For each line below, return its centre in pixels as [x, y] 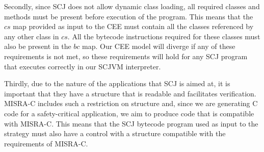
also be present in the [38, 46]
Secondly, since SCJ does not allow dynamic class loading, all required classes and [132, 6]
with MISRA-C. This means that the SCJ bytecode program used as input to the [131, 123]
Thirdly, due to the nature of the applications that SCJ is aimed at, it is [117, 83]
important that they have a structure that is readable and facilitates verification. [130, 93]
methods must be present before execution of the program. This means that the [129, 16]
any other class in [32, 36]
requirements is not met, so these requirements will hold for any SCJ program [126, 56]
